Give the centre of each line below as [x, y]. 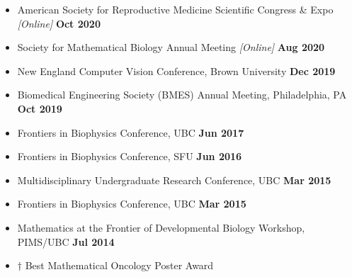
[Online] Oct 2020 [59, 23]
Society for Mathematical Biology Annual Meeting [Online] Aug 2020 [171, 47]
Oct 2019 [40, 108]
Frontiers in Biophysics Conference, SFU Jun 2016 [130, 156]
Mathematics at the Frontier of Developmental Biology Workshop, [161, 227]
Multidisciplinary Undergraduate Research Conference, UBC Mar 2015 [174, 180]
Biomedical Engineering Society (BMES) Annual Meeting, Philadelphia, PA [182, 95]
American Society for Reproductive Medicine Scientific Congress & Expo [175, 9]
